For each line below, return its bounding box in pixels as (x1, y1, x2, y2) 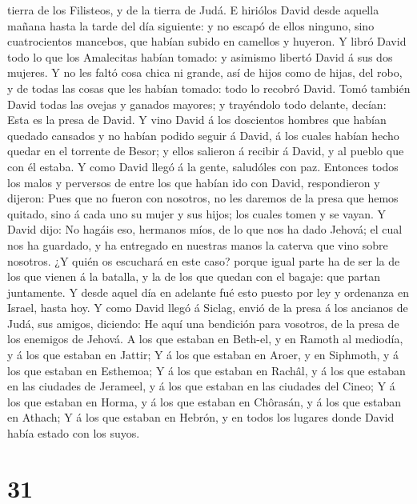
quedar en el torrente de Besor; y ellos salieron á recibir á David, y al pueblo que (7, 142, 404, 159)
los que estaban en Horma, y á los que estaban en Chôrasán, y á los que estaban (7, 393, 402, 410)
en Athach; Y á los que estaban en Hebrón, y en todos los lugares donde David (7, 409, 395, 426)
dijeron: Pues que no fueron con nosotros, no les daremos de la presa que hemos (7, 190, 399, 206)
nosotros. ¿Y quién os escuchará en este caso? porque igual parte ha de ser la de (7, 252, 400, 269)
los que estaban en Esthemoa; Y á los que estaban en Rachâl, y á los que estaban (7, 362, 406, 378)
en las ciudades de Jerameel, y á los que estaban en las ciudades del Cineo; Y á (7, 378, 395, 394)
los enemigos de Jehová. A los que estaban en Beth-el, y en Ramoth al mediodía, (7, 330, 403, 347)
